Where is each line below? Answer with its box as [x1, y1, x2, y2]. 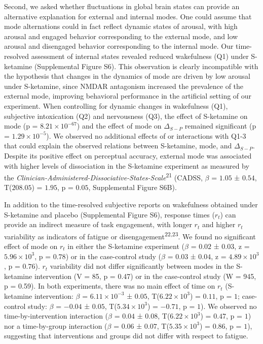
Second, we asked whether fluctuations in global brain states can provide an [4, 1, 240, 11]
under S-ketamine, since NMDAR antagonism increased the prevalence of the [4, 80, 244, 91]
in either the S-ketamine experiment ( [67, 240, 185, 251]
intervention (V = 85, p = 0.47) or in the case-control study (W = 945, [34, 270, 256, 281]
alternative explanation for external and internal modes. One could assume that [4, 11, 252, 21]
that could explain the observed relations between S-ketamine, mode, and [4, 140, 232, 151]
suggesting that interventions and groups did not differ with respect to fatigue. [4, 330, 248, 341]
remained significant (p [184, 120, 256, 131]
